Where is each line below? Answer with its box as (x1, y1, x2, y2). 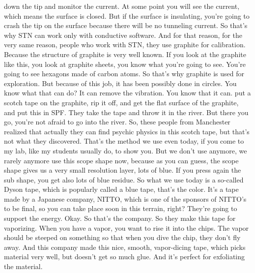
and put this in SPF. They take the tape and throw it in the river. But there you (4, 107, 249, 117)
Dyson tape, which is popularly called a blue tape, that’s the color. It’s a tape (4, 184, 239, 194)
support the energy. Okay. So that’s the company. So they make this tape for (4, 213, 236, 223)
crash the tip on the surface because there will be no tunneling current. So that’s (4, 20, 248, 30)
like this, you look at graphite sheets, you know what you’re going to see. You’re (4, 59, 246, 69)
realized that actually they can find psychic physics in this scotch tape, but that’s (4, 126, 250, 136)
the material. (4, 261, 43, 272)
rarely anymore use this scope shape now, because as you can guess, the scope (4, 155, 239, 165)
